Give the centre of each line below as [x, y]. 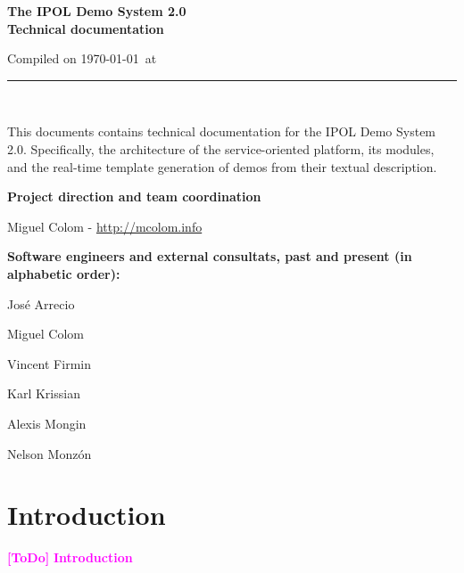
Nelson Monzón [50, 453]
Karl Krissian [44, 393]
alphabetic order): [64, 273]
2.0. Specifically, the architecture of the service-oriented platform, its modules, [221, 148]
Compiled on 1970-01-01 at [82, 58]
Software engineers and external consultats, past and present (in [210, 256]
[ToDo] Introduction [70, 557]
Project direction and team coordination [134, 196]
